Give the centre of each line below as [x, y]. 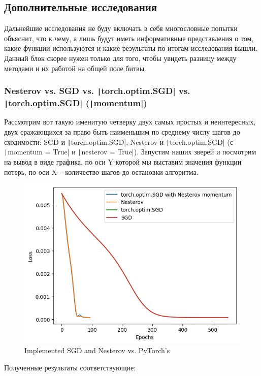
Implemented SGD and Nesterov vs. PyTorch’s [97, 350]
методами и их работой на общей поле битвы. [75, 68]
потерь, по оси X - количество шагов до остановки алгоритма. [101, 171]
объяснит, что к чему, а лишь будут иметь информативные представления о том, [129, 38]
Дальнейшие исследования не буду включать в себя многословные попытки [121, 28]
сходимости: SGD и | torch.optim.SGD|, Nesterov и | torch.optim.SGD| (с [119, 142]
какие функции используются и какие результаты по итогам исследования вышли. [131, 48]
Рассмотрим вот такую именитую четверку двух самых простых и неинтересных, [130, 122]
